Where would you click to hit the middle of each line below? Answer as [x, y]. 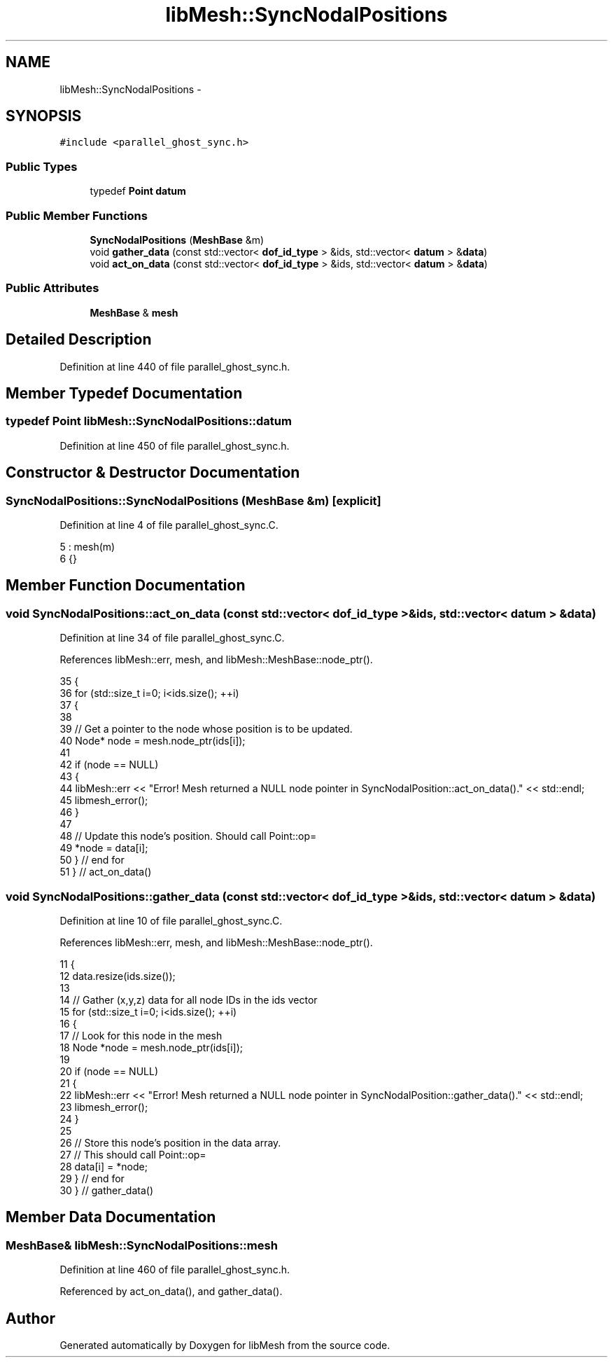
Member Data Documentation [111, 1217]
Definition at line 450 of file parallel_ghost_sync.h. [175, 445]
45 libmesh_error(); [104, 801]
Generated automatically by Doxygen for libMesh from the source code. [225, 1345]
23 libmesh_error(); [104, 1107]
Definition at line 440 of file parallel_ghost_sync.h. [175, 366]
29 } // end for [92, 1178]
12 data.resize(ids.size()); [118, 976]
